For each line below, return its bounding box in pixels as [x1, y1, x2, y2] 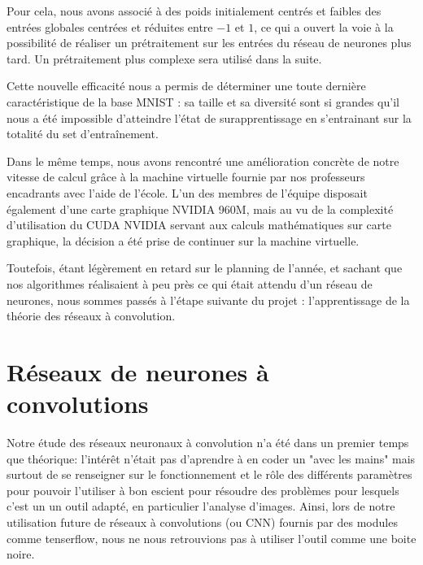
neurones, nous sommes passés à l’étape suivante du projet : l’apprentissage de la [7, 291, 410, 308]
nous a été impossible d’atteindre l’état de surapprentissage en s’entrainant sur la [7, 109, 412, 126]
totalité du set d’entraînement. [7, 125, 159, 142]
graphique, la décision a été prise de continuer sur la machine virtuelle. [7, 232, 360, 249]
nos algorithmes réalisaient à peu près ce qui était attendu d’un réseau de [7, 275, 373, 292]
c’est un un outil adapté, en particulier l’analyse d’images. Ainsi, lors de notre [7, 498, 395, 515]
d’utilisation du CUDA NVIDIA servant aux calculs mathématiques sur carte [7, 216, 391, 233]
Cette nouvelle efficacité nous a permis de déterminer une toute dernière [7, 77, 366, 94]
